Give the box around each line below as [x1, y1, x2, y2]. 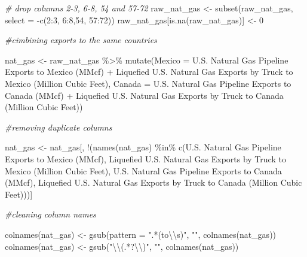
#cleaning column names [5, 208, 96, 220]
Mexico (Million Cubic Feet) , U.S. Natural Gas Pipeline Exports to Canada [5, 164, 282, 177]
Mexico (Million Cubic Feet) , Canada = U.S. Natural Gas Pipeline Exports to [5, 77, 291, 89]
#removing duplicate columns [5, 120, 112, 133]
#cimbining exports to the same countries [5, 34, 157, 46]
